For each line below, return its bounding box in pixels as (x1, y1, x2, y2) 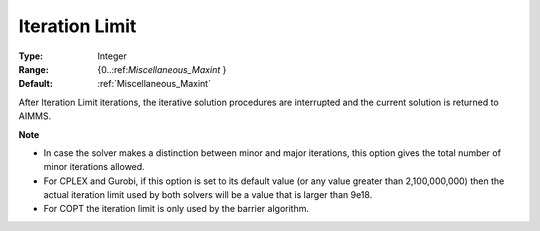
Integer (97, 50, 127, 62)
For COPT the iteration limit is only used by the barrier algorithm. (43, 203, 310, 215)
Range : (18, 63, 49, 75)
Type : (18, 50, 44, 62)
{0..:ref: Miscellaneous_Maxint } (97, 63, 227, 75)
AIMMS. (18, 110, 52, 122)
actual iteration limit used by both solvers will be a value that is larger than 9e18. (43, 189, 373, 201)
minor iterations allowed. (43, 161, 145, 173)
